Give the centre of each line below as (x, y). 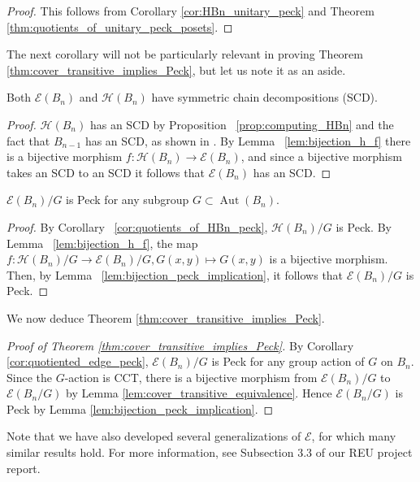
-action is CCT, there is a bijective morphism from (191, 377)
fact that (28, 140)
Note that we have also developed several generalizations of (154, 436)
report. (24, 468)
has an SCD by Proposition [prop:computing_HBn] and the (242, 124)
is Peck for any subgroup (128, 200)
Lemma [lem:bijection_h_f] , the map (102, 243)
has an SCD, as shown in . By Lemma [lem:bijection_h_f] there (248, 140)
